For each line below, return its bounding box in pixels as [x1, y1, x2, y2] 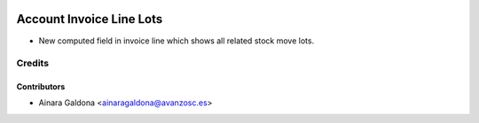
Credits [16, 58, 49, 70]
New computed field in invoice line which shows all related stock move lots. [38, 35, 315, 46]
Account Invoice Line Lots [16, 12, 163, 27]
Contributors [16, 81, 66, 92]
